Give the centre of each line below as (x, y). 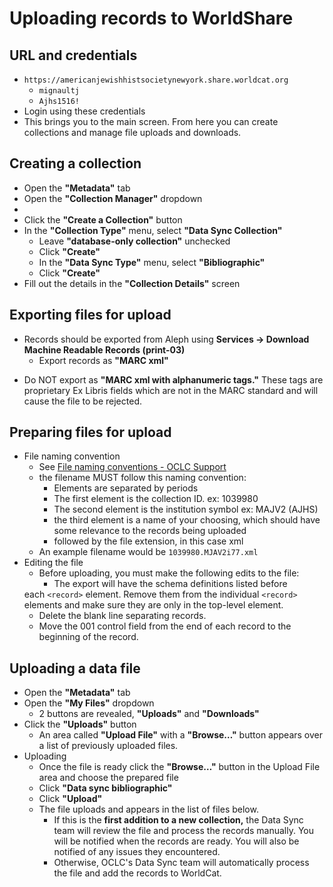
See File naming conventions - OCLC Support (132, 467)
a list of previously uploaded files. (108, 746)
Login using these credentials (84, 111)
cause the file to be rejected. (82, 401)
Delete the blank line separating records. (122, 616)
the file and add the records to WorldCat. (137, 873)
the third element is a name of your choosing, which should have (187, 520)
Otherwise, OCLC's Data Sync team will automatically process (181, 863)
